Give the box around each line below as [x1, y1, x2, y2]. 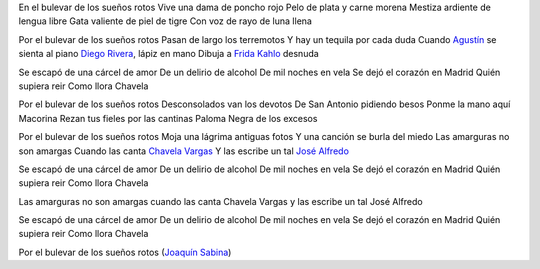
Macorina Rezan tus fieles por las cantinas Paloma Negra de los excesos [18, 112, 318, 124]
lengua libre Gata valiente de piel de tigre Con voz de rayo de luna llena [18, 15, 312, 27]
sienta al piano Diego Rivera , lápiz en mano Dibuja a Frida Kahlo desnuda [18, 48, 319, 60]
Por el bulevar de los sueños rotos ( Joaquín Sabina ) [18, 246, 232, 258]
